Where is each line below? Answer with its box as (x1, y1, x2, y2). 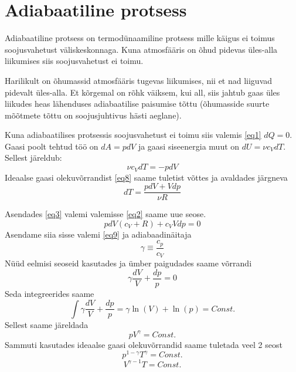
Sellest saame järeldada (5, 318, 89, 330)
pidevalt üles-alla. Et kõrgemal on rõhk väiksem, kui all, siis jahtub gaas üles (5, 86, 280, 98)
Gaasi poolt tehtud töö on (5, 140, 98, 152)
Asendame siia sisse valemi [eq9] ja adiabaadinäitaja (5, 228, 192, 240)
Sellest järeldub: (5, 151, 62, 164)
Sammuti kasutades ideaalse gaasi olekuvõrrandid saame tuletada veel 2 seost (5, 338, 283, 350)
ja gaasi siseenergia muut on (138, 140, 240, 152)
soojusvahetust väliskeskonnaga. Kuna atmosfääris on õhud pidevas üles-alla (5, 43, 278, 55)
